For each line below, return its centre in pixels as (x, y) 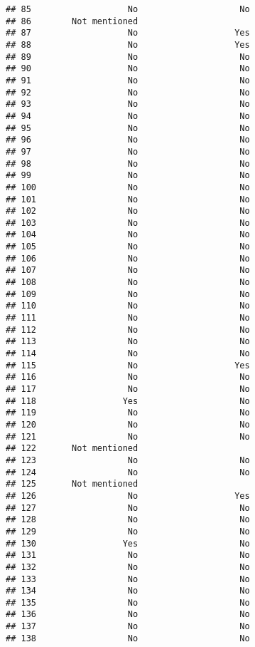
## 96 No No (128, 140)
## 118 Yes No (128, 401)
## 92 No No (128, 92)
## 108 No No (128, 283)
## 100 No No (128, 187)
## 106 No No (128, 258)
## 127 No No (128, 508)
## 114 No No (128, 354)
